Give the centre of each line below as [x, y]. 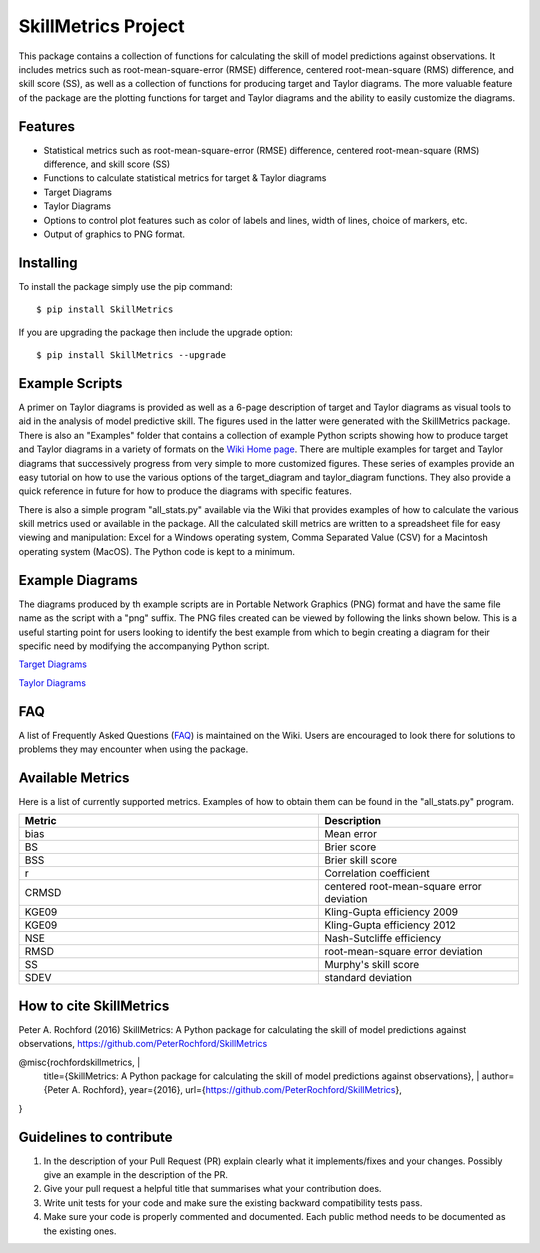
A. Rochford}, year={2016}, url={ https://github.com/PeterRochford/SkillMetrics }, [236, 1090]
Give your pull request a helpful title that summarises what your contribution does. [212, 1189]
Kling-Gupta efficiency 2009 [391, 912]
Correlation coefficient [377, 873]
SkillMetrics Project [101, 26]
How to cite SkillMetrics [94, 1005]
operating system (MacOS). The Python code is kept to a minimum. [156, 551]
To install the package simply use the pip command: [126, 286]
